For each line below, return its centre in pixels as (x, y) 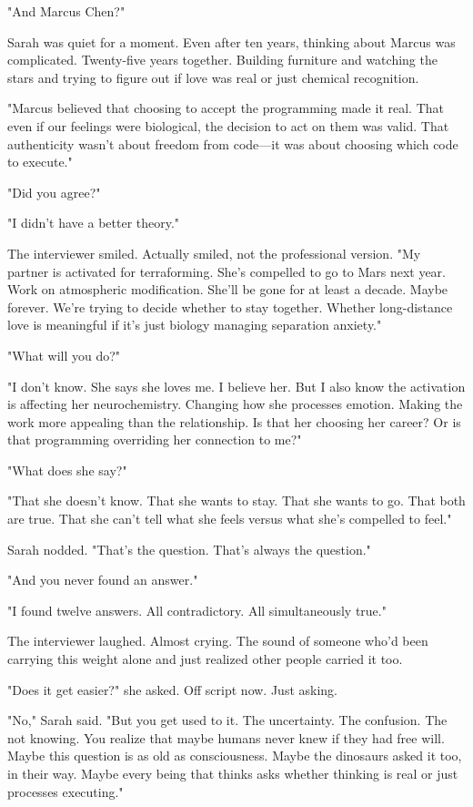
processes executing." (65, 791)
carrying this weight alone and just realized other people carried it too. (205, 659)
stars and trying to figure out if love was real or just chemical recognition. (213, 77)
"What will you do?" (64, 355)
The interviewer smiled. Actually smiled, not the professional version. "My (214, 253)
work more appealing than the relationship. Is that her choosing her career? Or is (234, 421)
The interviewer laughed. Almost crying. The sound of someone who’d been (218, 641)
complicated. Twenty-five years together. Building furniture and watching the (222, 60)
